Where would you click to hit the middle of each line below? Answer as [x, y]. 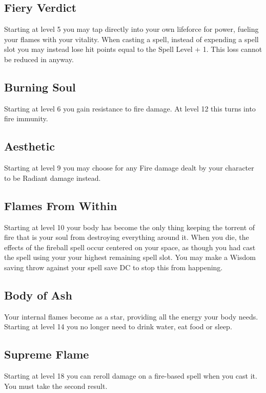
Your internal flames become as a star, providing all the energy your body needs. [131, 316]
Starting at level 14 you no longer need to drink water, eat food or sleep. [118, 326]
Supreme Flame [47, 354]
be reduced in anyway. [39, 59]
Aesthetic [29, 146]
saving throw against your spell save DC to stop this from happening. [114, 267]
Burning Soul [40, 87]
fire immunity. [26, 118]
